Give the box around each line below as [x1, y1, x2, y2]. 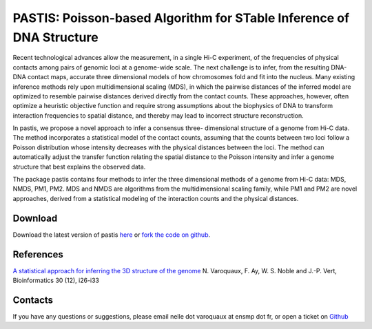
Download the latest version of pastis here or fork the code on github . [12, 231, 210, 239]
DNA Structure [12, 30, 99, 45]
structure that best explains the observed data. [12, 162, 146, 171]
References [12, 248, 63, 260]
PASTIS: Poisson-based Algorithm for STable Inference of [12, 10, 350, 25]
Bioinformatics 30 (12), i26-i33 [12, 276, 100, 285]
